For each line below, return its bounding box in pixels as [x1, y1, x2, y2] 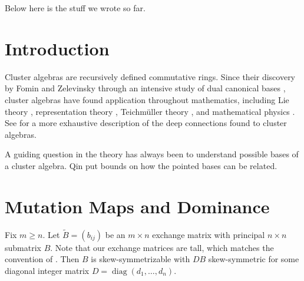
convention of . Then [5, 253, 80, 265]
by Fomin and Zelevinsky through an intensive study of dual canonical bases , [5, 82, 286, 94]
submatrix [5, 241, 41, 253]
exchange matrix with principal [152, 228, 265, 240]
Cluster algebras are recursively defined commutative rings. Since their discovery [5, 70, 296, 82]
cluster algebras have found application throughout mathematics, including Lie [5, 93, 289, 105]
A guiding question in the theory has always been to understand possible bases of [5, 148, 299, 160]
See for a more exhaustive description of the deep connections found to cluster [5, 117, 287, 129]
